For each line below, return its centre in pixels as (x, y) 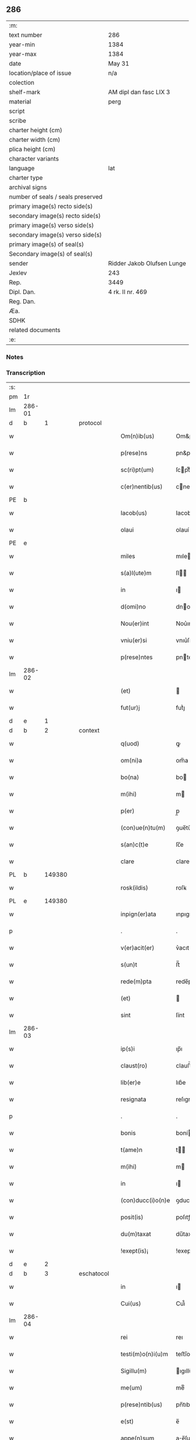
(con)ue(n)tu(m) (143, 828)
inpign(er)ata (138, 914)
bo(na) (130, 777)
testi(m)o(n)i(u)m (144, 1354)
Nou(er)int (135, 624)
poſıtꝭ (183, 1217)
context (89, 730)
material (20, 101)
